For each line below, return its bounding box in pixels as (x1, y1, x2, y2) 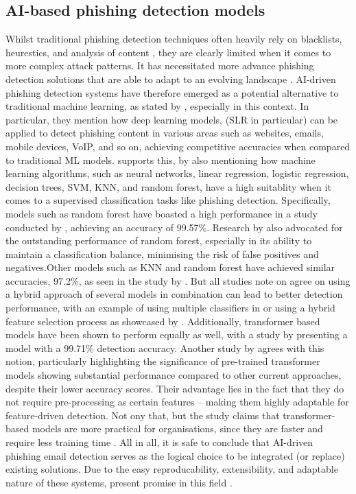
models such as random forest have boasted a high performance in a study (5, 206, 318, 220)
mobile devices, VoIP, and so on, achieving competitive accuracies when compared (5, 139, 351, 153)
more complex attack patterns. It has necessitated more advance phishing (5, 58, 314, 73)
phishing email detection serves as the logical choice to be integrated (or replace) (5, 448, 345, 462)
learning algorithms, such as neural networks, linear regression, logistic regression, (5, 166, 349, 180)
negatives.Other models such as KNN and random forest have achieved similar (5, 260, 335, 274)
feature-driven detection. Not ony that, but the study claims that (5, 408, 280, 422)
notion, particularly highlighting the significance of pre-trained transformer (5, 354, 320, 368)
